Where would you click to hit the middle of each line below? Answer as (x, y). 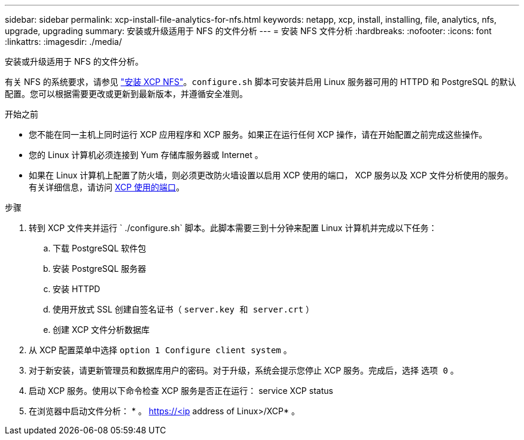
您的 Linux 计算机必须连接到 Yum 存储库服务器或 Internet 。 (146, 155)
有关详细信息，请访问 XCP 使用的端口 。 (107, 187)
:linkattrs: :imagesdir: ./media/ (63, 42)
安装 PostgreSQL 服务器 (100, 268)
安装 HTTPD (77, 289)
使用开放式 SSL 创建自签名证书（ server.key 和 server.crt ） (184, 309)
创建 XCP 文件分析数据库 (101, 330)
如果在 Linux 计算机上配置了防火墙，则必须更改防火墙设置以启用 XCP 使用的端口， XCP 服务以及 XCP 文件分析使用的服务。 (271, 175)
